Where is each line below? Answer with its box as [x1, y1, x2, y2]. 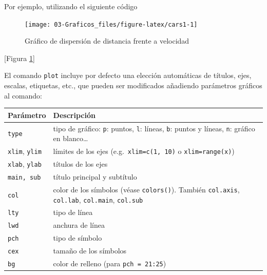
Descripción [53, 109, 96, 120]
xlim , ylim [8, 146, 42, 156]
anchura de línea [53, 220, 105, 230]
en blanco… [53, 133, 88, 144]
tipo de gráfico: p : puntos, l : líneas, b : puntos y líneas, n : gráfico [53, 123, 255, 133]
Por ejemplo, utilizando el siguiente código [4, 1, 138, 11]
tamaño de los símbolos [53, 245, 127, 256]
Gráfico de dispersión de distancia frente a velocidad [25, 35, 189, 46]
